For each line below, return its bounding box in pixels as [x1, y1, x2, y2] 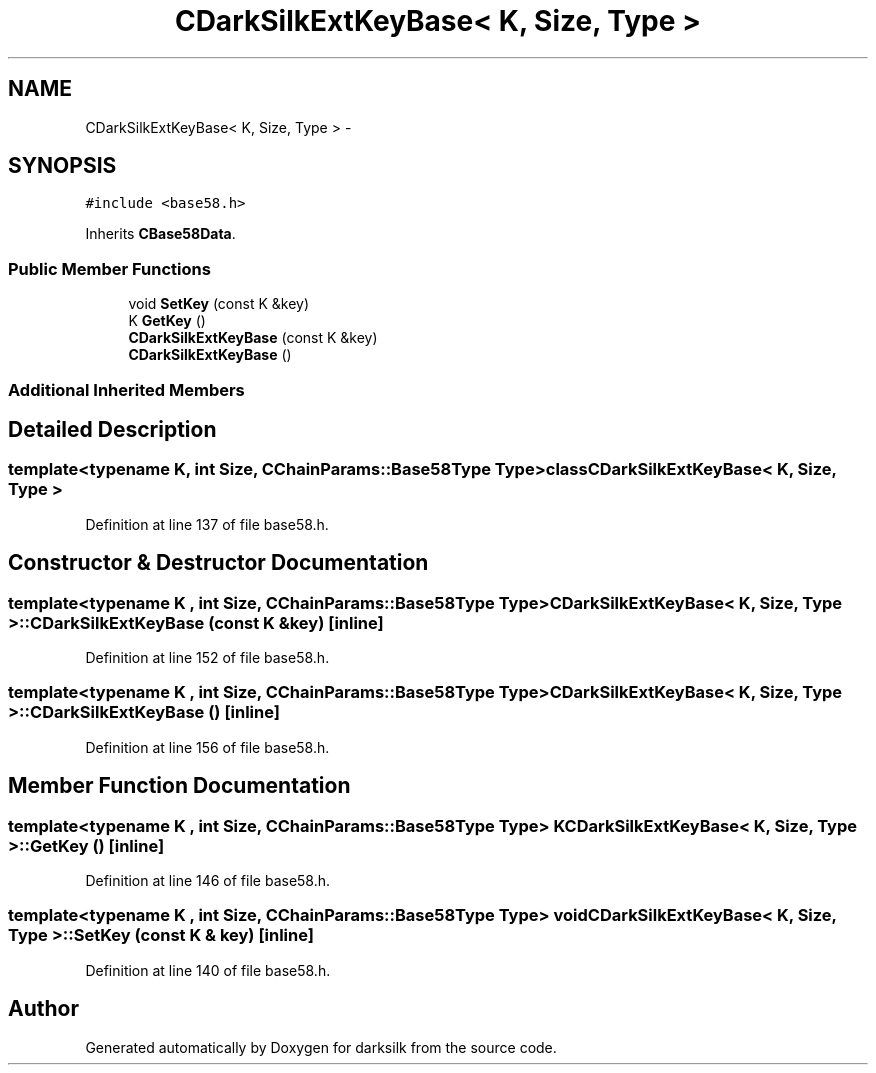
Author [8, 996, 79, 1022]
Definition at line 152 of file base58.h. [85, 649, 330, 666]
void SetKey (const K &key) [128, 295, 310, 313]
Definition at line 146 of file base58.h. [85, 871, 331, 889]
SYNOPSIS [8, 153, 117, 179]
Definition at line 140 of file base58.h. [85, 961, 331, 979]
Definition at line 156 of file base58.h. [85, 738, 330, 756]
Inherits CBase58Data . [85, 225, 236, 243]
